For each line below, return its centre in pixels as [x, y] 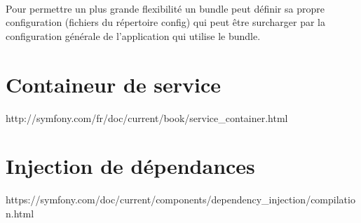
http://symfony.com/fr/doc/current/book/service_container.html [147, 117]
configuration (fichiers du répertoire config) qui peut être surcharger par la [165, 22]
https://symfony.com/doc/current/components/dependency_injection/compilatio [180, 200]
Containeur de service [114, 84]
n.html [20, 213]
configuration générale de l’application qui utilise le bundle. [133, 35]
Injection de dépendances [130, 166]
